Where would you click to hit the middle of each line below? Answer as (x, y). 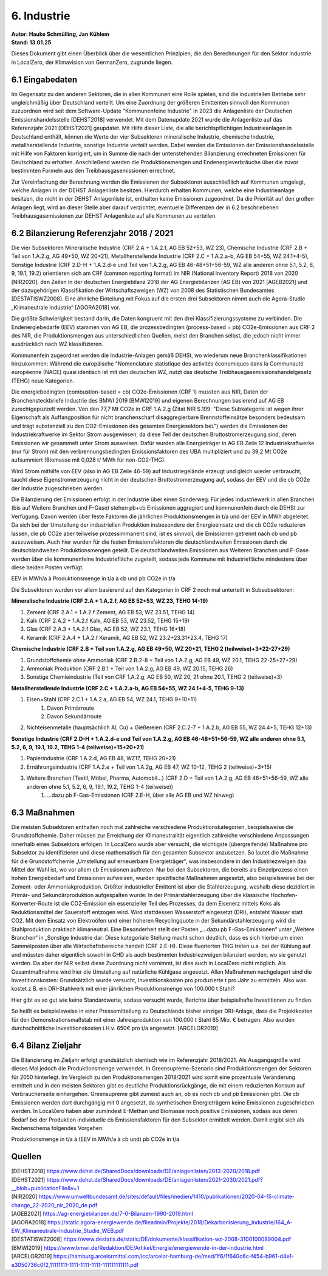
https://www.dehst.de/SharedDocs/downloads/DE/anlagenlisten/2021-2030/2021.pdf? (155, 1179)
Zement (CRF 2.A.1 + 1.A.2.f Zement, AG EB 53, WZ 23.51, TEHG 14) (111, 612)
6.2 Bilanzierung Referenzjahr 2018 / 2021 (92, 233)
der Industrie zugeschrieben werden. (58, 488)
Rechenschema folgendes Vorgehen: (58, 1128)
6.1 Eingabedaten (44, 79)
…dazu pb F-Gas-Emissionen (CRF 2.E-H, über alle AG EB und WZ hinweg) (141, 795)
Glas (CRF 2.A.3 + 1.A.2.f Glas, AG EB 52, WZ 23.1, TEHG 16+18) (106, 629)
